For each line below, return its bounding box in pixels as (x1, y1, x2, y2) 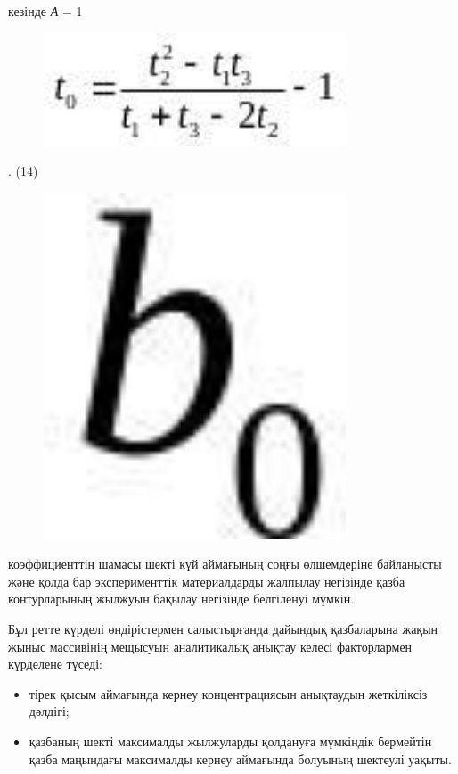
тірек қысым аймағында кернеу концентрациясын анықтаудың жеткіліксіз (29, 684, 428, 703)
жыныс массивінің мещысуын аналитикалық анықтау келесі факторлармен (8, 637, 413, 655)
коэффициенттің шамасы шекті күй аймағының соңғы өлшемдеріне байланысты (8, 554, 442, 573)
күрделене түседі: (8, 654, 102, 673)
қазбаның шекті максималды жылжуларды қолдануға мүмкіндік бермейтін (29, 731, 432, 750)
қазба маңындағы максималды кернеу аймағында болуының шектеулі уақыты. (29, 749, 452, 768)
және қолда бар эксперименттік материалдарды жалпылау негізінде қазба (8, 571, 405, 590)
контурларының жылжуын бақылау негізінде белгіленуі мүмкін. (8, 589, 355, 608)
